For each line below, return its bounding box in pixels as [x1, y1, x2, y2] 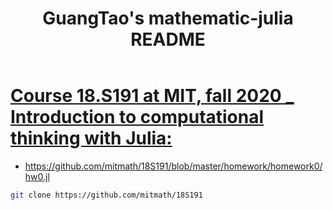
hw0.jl [24, 170, 50, 182]
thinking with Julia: [10, 127, 173, 150]
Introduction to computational [10, 106, 265, 129]
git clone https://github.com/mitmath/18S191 [10, 190, 203, 200]
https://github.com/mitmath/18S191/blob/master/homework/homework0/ [24, 160, 323, 172]
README [130, 28, 206, 51]
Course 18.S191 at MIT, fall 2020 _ [10, 85, 295, 107]
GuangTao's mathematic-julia [42, 7, 294, 30]
